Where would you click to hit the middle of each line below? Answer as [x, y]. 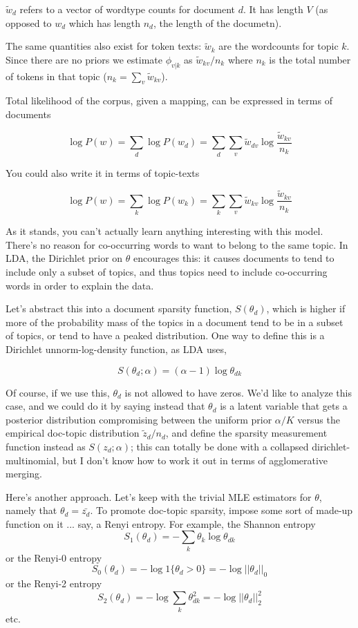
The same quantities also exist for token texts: [104, 46]
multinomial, [32, 460]
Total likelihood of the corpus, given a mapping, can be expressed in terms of [169, 101]
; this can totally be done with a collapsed [220, 446]
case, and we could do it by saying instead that [105, 406]
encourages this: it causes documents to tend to [234, 258]
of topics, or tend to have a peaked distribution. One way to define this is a [165, 335]
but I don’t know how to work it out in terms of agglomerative [195, 460]
